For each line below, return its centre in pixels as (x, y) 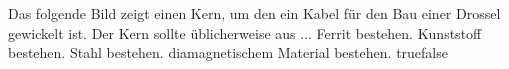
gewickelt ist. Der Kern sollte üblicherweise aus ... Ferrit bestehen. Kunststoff (245, 32)
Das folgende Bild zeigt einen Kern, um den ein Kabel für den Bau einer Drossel (254, 13)
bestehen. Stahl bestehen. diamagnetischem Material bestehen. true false (228, 52)
